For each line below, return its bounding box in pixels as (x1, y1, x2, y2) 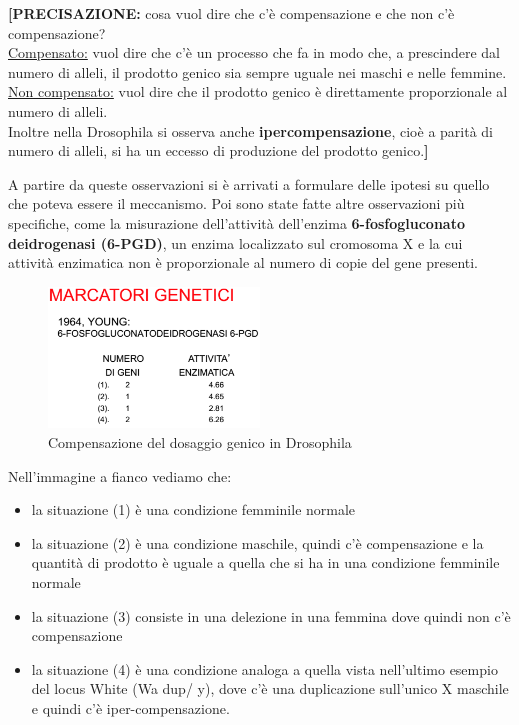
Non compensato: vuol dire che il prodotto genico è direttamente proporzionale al (8, 81, 508, 102)
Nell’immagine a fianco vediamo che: (8, 465, 232, 486)
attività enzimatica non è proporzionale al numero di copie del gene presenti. (8, 252, 479, 273)
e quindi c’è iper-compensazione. (31, 697, 230, 718)
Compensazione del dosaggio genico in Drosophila (48, 432, 352, 452)
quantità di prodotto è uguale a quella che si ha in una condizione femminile (31, 552, 500, 573)
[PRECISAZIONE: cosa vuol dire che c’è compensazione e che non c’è (8, 3, 455, 23)
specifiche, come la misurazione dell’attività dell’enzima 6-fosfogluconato (8, 212, 466, 233)
